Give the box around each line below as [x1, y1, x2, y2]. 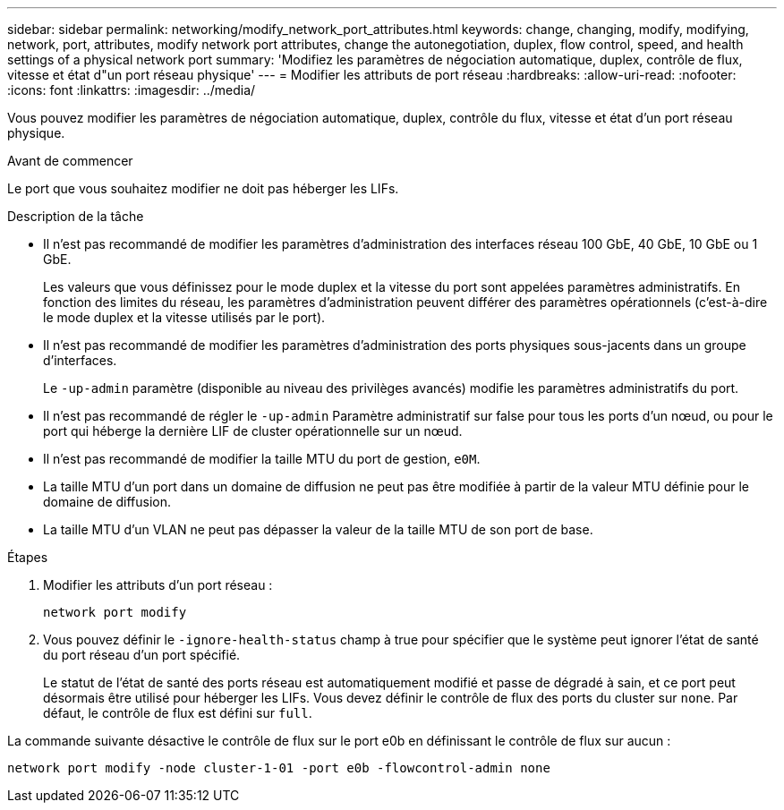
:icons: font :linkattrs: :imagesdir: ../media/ [7, 82, 256, 98]
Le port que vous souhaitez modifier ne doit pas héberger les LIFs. [7, 181, 399, 196]
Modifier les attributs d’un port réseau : [43, 577, 273, 593]
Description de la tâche [7, 209, 144, 224]
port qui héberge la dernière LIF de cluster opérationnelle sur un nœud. [43, 423, 463, 439]
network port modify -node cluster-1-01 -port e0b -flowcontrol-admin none [7, 761, 550, 775]
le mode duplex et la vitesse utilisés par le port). [43, 310, 326, 325]
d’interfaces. [43, 353, 117, 368]
